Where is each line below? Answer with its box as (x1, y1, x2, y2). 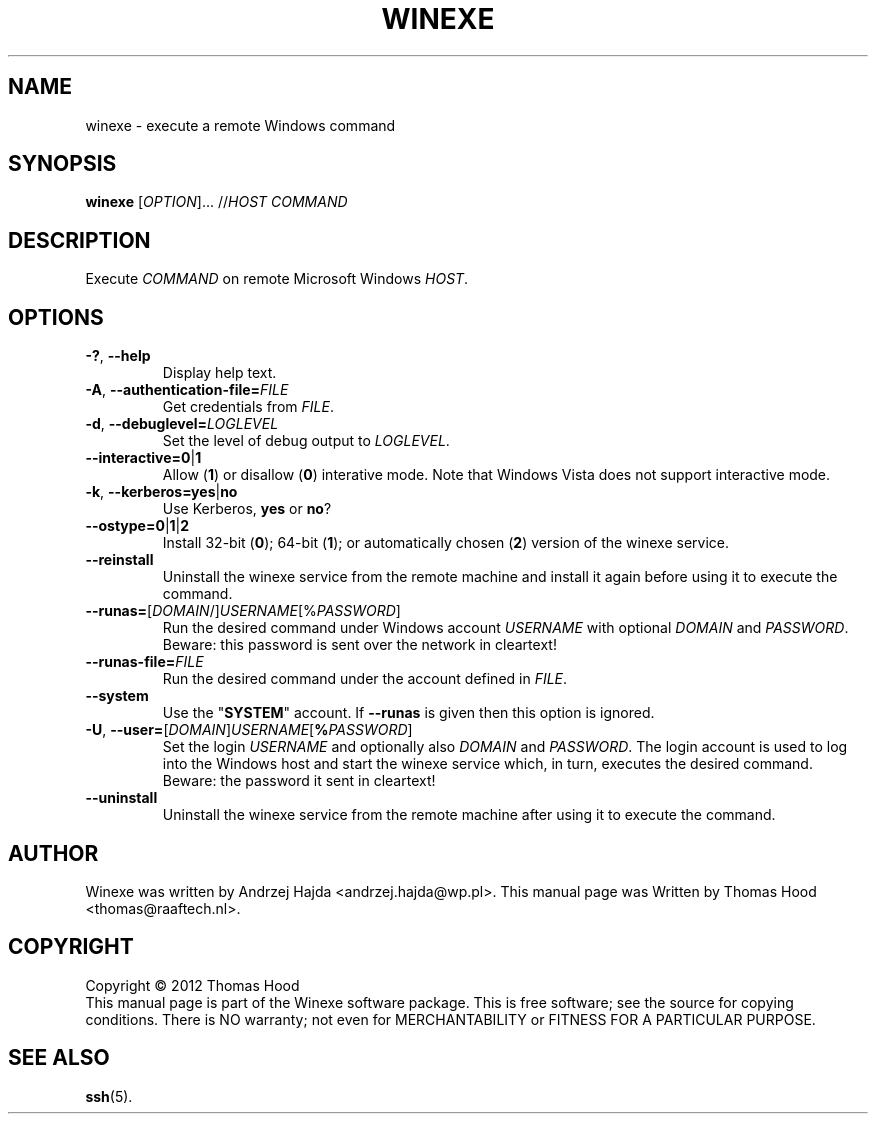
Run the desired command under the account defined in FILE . (162, 670, 568, 688)
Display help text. (162, 364, 277, 382)
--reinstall (85, 551, 154, 569)
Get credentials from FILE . (162, 398, 334, 416)
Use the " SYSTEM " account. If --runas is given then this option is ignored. (162, 704, 655, 722)
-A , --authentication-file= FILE (85, 381, 289, 399)
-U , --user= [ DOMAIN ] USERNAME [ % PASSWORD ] (85, 721, 413, 739)
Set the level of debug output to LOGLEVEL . (162, 432, 450, 450)
